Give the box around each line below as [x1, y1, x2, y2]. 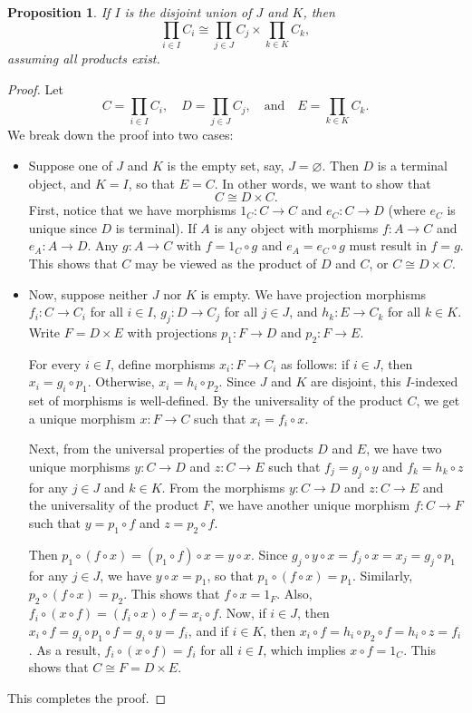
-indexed [410, 372, 458, 391]
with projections [127, 322, 217, 341]
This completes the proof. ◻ [7, 688, 167, 707]
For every [28, 354, 82, 373]
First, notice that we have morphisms [28, 200, 236, 220]
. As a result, [28, 640, 101, 659]
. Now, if [218, 603, 266, 622]
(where [388, 200, 426, 220]
